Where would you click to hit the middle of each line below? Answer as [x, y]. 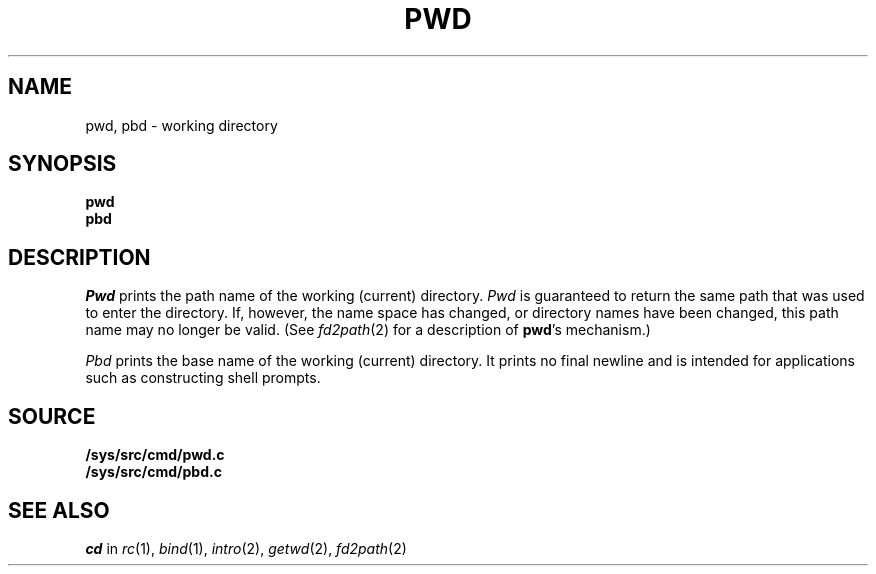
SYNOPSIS [62, 164]
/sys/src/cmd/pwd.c [155, 455]
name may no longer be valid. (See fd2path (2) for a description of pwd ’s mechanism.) [368, 330]
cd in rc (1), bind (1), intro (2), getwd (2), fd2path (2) [246, 548]
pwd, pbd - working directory [181, 125]
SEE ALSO [59, 510]
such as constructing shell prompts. [203, 378]
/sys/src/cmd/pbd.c [153, 472]
